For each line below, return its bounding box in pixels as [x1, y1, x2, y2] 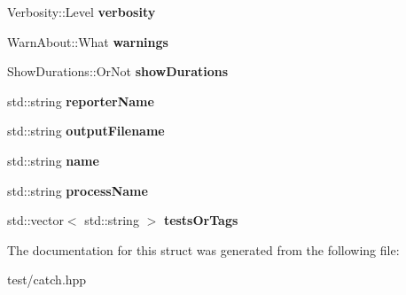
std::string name [7, 151, 99, 169]
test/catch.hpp [7, 270, 87, 289]
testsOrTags [163, 211, 238, 229]
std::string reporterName [7, 91, 154, 110]
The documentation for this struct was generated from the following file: [7, 240, 400, 259]
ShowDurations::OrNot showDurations [7, 62, 229, 81]
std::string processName [7, 181, 148, 199]
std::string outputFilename [7, 121, 165, 140]
